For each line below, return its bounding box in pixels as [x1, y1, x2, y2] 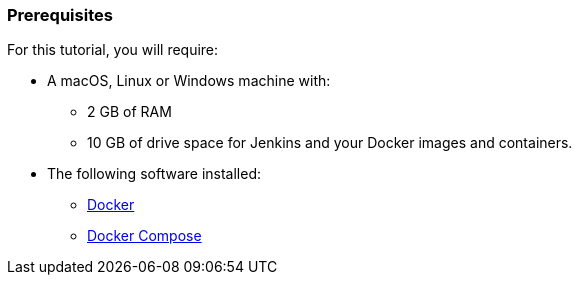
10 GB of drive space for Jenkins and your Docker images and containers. [87, 134, 573, 152]
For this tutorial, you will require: [7, 41, 219, 59]
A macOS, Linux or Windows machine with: [47, 72, 331, 90]
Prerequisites [7, 5, 113, 25]
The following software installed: [47, 165, 261, 183]
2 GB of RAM [87, 103, 172, 121]
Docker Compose [87, 227, 202, 245]
